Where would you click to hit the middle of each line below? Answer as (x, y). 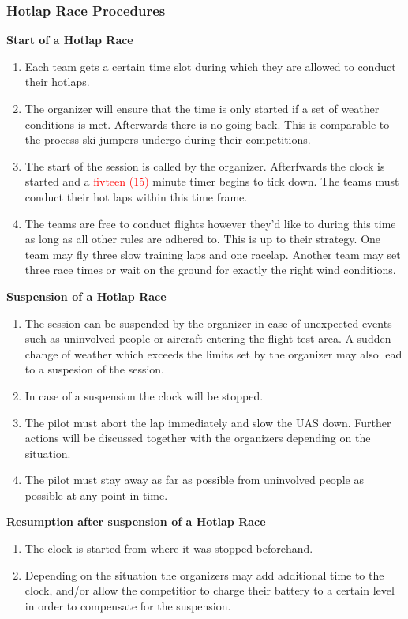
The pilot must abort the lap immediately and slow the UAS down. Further (208, 422)
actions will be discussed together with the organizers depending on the (198, 438)
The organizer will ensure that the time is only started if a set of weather (202, 108)
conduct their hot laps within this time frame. (136, 196)
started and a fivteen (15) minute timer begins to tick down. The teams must (212, 181)
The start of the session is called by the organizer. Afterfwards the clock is (205, 165)
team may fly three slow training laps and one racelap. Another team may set (213, 254)
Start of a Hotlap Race (70, 40)
